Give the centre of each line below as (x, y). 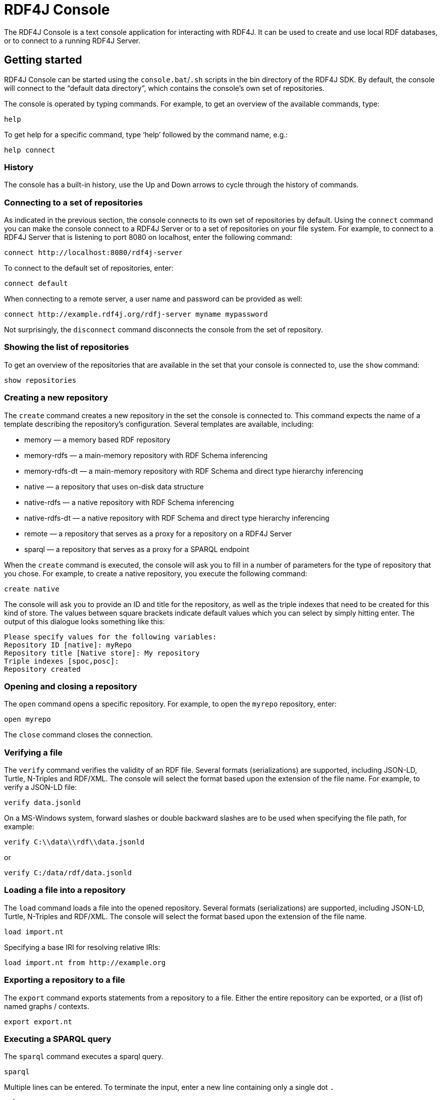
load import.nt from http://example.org (85, 962)
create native (32, 589)
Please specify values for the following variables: (111, 637)
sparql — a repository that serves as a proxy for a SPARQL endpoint (137, 549)
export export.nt (38, 1021)
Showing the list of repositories (67, 347)
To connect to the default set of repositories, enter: (89, 268)
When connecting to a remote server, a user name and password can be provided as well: (153, 299)
